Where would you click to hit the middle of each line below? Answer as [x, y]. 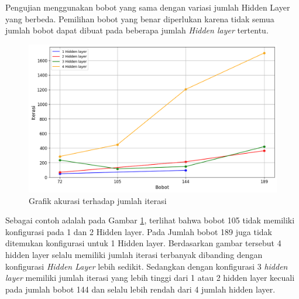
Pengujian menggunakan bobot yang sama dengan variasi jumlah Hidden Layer [148, 7]
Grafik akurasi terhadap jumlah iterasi [98, 200]
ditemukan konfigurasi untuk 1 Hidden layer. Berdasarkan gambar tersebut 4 [143, 243]
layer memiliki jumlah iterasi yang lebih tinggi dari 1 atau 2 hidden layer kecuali [150, 278]
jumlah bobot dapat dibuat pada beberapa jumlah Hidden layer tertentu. [137, 30]
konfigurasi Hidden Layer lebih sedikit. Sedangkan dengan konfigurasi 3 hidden [147, 266]
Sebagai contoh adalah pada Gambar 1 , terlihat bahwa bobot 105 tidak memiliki [150, 220]
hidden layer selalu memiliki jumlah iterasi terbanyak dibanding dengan [134, 254]
